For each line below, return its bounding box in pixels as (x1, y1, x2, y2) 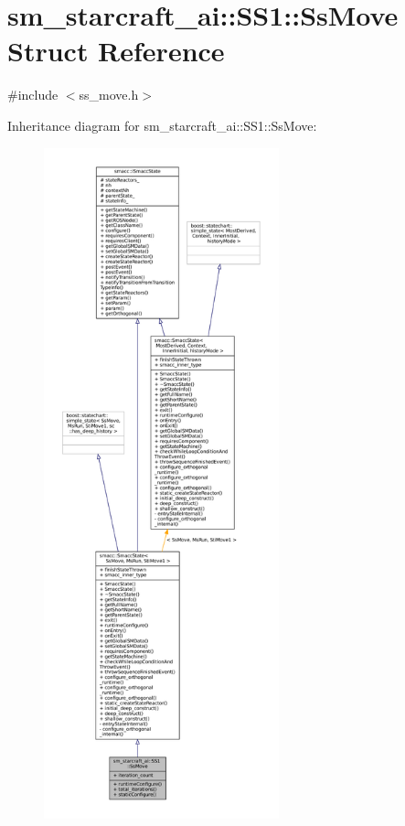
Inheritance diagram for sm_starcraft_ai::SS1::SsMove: (7, 115, 317, 134)
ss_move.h (79, 85, 139, 104)
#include (7, 85, 59, 104)
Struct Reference (7, 32, 225, 70)
